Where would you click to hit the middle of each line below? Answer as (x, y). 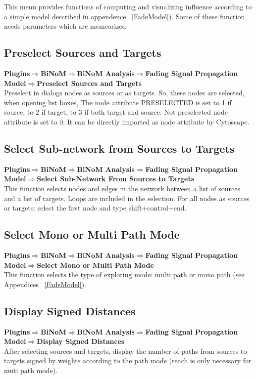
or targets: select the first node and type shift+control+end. (95, 208)
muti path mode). (31, 370)
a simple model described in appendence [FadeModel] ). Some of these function (125, 16)
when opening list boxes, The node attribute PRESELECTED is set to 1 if (118, 102)
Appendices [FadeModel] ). (45, 284)
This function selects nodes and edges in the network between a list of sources (122, 188)
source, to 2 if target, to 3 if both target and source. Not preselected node (116, 112)
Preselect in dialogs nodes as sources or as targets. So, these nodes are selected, (124, 93)
